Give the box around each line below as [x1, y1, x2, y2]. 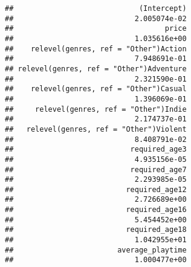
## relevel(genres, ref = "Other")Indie [5, 105, 187, 114]
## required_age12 [5, 185, 187, 194]
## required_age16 [5, 205, 187, 214]
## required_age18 [5, 225, 187, 234]
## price [5, 24, 187, 33]
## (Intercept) [5, 4, 187, 13]
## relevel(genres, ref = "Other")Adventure [5, 64, 187, 73]
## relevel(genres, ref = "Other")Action [5, 44, 187, 53]
